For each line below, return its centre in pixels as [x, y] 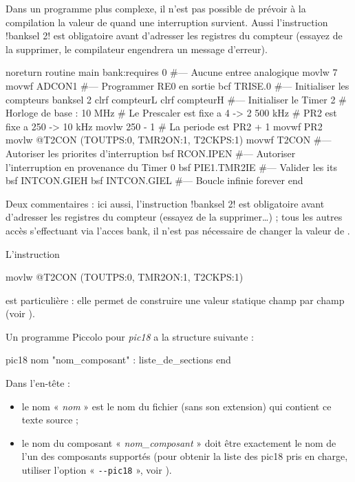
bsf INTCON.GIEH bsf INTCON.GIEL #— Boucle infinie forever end [154, 180]
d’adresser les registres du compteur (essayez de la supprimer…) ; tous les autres [174, 217]
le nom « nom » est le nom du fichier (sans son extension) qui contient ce [176, 406]
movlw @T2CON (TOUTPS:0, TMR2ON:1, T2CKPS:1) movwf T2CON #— [169, 140]
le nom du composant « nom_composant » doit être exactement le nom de [179, 442]
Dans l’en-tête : [38, 383]
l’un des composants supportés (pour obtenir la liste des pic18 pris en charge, [185, 456]
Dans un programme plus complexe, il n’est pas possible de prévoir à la [156, 8]
